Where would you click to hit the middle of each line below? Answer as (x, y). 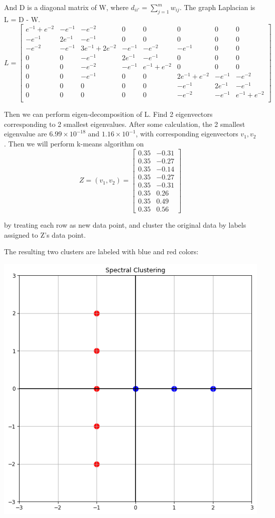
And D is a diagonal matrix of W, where (66, 7)
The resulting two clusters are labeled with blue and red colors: (101, 251)
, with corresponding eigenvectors (187, 134)
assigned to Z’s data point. (45, 234)
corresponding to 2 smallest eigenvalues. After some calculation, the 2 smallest (125, 124)
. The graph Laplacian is (217, 7)
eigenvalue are (26, 134)
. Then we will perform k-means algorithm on (74, 144)
